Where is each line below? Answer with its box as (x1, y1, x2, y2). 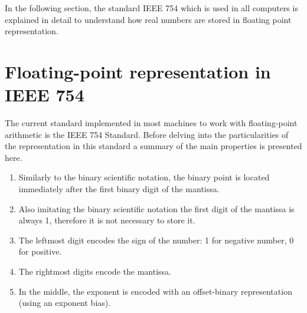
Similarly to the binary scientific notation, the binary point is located (18, 171, 270, 183)
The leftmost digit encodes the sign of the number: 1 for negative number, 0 (18, 233, 294, 246)
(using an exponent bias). (18, 296, 111, 309)
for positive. (18, 245, 62, 258)
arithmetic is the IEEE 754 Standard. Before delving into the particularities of (5, 128, 289, 140)
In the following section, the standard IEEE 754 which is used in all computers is (5, 2, 298, 14)
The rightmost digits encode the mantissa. (18, 265, 171, 278)
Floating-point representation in (5, 59, 271, 83)
